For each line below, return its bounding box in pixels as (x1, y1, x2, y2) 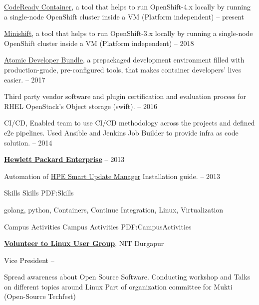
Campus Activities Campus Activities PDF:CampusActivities (4, 221, 192, 231)
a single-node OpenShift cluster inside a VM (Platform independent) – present (4, 11, 244, 21)
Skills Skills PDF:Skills (4, 187, 74, 198)
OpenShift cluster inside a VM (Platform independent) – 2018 (4, 37, 194, 48)
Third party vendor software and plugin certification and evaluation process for (4, 91, 247, 101)
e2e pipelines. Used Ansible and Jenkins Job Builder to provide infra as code (4, 127, 239, 137)
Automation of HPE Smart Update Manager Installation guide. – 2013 (4, 170, 221, 181)
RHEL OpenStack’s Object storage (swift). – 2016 (4, 100, 157, 111)
